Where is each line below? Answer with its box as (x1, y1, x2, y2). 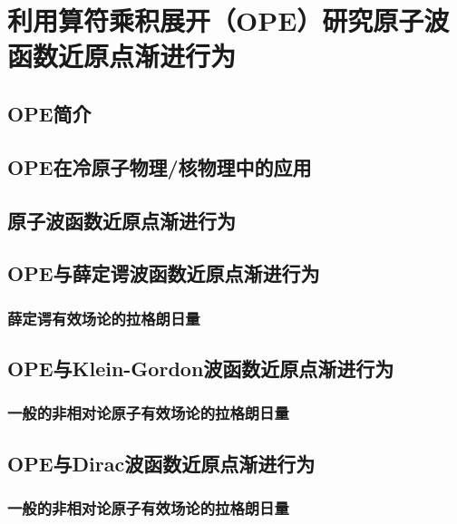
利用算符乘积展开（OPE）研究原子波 (7, 2, 450, 39)
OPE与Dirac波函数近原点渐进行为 (7, 449, 316, 477)
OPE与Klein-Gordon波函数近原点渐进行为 (7, 354, 394, 382)
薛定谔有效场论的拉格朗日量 (7, 306, 200, 329)
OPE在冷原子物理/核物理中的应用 (7, 152, 312, 180)
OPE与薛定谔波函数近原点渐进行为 (7, 259, 320, 287)
